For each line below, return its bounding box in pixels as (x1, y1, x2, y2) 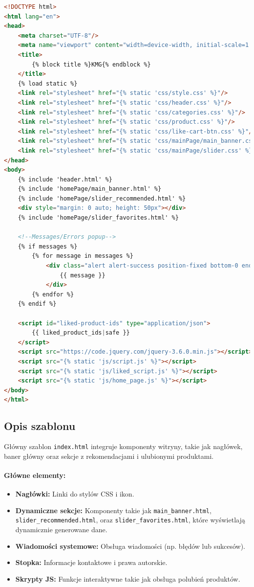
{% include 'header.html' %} (18, 176, 112, 183)
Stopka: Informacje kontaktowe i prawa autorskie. (15, 557, 168, 567)
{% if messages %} (18, 243, 78, 250)
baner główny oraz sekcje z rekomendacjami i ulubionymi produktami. (4, 451, 214, 461)
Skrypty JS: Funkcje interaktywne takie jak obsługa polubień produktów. (15, 573, 240, 584)
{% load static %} (18, 80, 78, 87)
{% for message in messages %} (32, 252, 133, 260)
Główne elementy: (4, 470, 66, 480)
